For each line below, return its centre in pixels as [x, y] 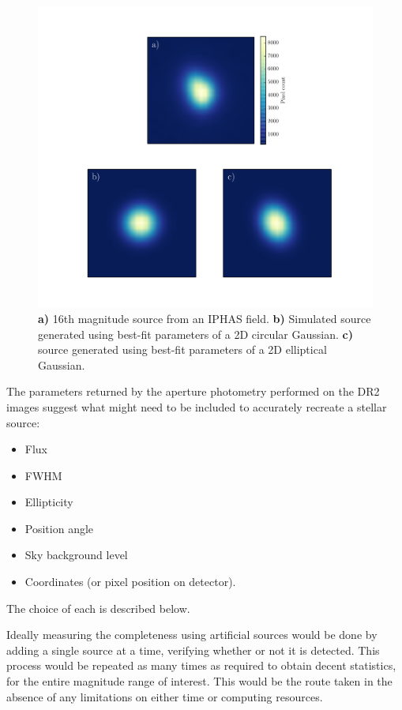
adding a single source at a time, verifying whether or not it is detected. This [193, 650]
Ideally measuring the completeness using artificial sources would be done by [192, 635]
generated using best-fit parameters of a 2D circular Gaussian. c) [195, 334]
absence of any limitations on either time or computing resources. [165, 696]
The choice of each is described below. [98, 608]
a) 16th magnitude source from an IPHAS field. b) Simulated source [205, 318]
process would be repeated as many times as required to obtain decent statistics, [201, 665]
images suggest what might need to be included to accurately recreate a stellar [197, 406]
